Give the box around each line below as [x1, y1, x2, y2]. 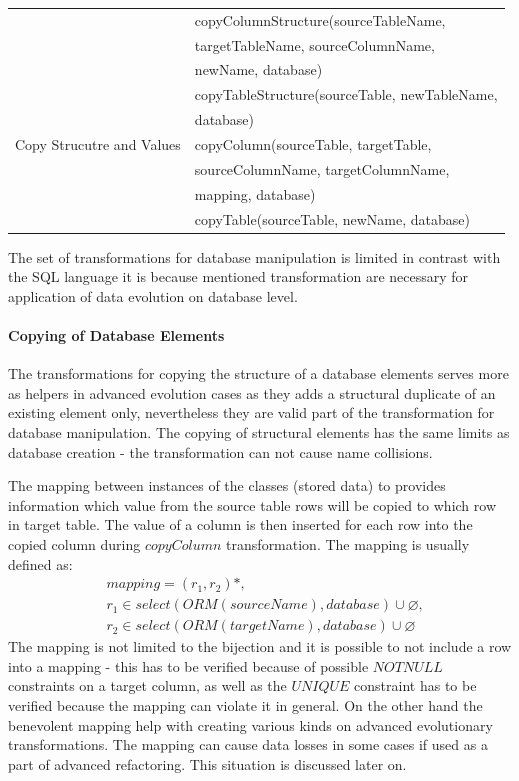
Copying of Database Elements [8, 324, 225, 345]
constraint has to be [354, 675, 477, 696]
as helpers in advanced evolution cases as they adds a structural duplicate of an [8, 382, 496, 403]
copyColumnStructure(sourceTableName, [194, 9, 446, 30]
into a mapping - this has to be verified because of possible [8, 655, 369, 676]
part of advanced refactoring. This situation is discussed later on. [8, 753, 407, 774]
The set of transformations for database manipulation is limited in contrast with [8, 246, 501, 267]
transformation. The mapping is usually [226, 533, 470, 554]
